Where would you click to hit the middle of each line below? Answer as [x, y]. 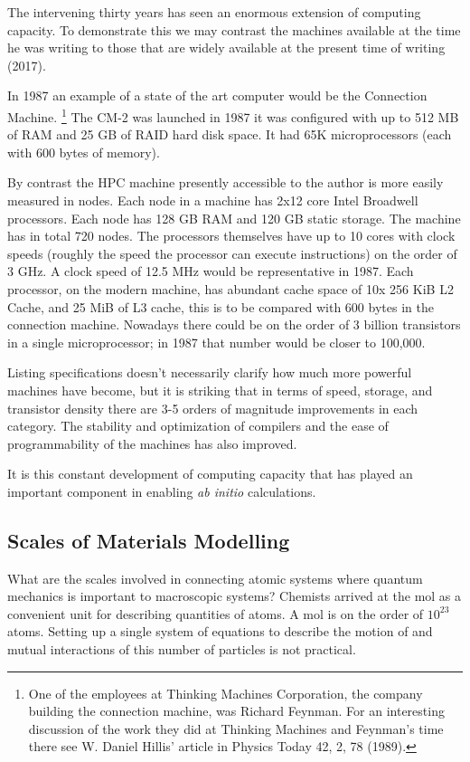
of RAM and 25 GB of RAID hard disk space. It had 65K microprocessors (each [230, 134]
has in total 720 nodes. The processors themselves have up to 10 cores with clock [231, 236]
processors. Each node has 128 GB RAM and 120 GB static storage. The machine [234, 218]
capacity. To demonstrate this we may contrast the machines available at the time [234, 29]
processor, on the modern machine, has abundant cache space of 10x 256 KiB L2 [230, 288]
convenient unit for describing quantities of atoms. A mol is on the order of [216, 613]
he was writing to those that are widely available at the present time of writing [226, 48]
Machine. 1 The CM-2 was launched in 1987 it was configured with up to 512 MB [233, 115]
